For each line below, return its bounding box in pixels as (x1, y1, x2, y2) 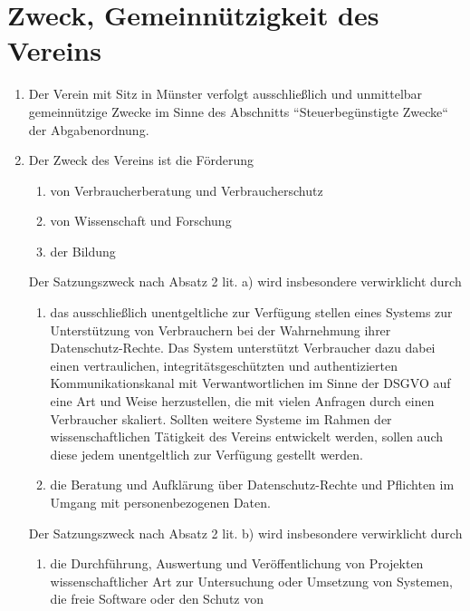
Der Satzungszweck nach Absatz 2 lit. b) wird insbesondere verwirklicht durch (28, 523, 463, 542)
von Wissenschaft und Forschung (50, 211, 232, 230)
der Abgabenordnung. (28, 120, 149, 139)
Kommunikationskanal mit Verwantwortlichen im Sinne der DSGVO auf (50, 373, 451, 393)
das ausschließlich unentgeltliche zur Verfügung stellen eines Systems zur (50, 303, 453, 322)
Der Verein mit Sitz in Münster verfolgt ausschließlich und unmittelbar (28, 84, 423, 103)
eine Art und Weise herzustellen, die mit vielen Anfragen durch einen (50, 392, 435, 411)
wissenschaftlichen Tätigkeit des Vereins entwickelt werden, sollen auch (50, 427, 444, 446)
